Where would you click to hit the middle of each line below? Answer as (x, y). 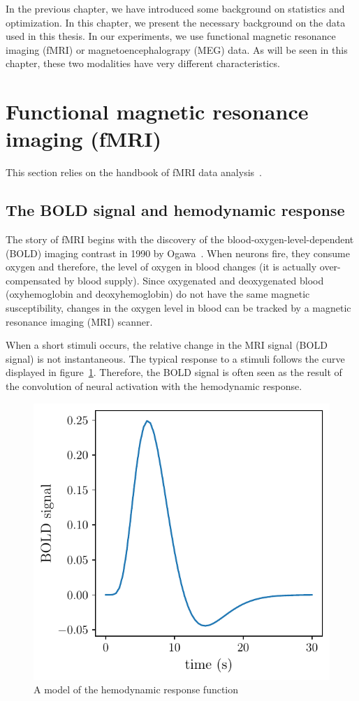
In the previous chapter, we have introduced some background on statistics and (175, 8)
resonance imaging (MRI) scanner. (79, 321)
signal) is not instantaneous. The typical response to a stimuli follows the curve (175, 358)
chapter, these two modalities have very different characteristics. (143, 63)
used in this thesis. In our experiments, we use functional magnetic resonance (171, 36)
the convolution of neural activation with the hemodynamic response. (154, 386)
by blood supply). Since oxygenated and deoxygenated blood (194, 280)
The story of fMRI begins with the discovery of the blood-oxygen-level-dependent (180, 239)
